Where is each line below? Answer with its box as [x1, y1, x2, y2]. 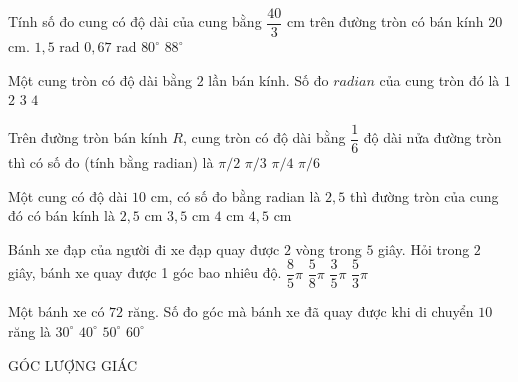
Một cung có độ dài [8, 185, 128, 206]
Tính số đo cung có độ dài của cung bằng [8, 11, 262, 32]
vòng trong [295, 238, 362, 259]
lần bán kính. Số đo [208, 69, 329, 90]
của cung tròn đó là [379, 69, 500, 90]
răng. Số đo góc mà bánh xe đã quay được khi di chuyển [127, 301, 474, 322]
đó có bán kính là [8, 205, 115, 226]
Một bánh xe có [8, 301, 105, 322]
